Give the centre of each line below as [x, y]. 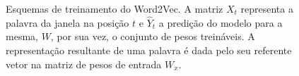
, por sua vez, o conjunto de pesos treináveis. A [153, 36]
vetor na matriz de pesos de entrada [84, 64]
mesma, [22, 36]
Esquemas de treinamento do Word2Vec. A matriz [115, 8]
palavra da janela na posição [68, 22]
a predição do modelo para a [221, 22]
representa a [267, 8]
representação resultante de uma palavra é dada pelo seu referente [149, 50]
